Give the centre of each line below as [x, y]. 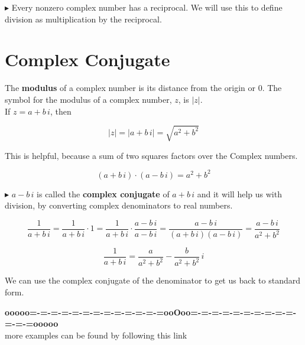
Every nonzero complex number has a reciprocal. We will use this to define [147, 7]
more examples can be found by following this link [96, 335]
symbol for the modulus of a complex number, [88, 99]
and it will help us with [239, 193]
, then [61, 111]
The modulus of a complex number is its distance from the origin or [130, 88]
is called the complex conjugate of [103, 193]
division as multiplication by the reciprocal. [83, 19]
